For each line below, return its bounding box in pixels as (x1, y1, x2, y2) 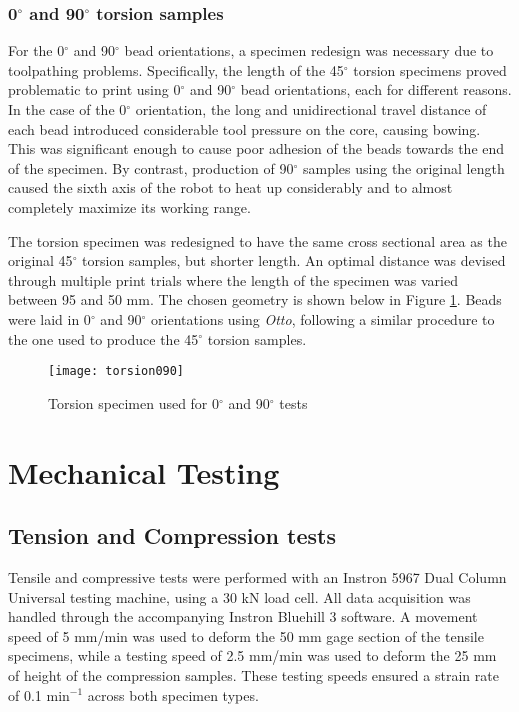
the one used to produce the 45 (8, 328, 199, 349)
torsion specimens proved (353, 59, 507, 80)
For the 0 (8, 40, 65, 61)
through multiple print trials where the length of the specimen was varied (8, 269, 458, 290)
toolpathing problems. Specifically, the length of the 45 (8, 59, 344, 80)
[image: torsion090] (48, 364, 185, 379)
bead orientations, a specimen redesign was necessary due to (124, 40, 494, 61)
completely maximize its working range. (8, 196, 251, 217)
